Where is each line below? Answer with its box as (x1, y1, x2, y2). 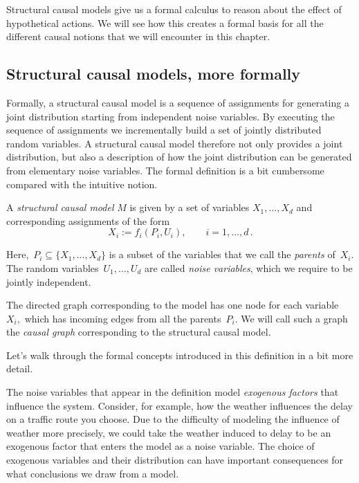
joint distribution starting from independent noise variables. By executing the (6, 109, 335, 123)
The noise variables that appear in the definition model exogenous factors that (6, 385, 339, 399)
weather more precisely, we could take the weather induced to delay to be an (6, 425, 331, 439)
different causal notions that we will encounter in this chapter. (6, 29, 270, 44)
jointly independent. (6, 274, 91, 289)
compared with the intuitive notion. (6, 176, 158, 191)
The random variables (6, 260, 99, 275)
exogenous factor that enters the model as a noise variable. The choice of (6, 439, 315, 453)
